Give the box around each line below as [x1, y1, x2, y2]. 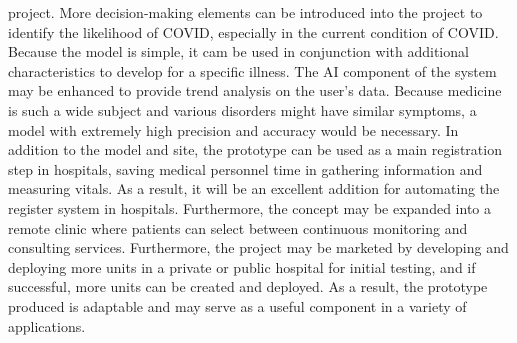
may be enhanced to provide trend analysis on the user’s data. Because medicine [8, 80, 502, 101]
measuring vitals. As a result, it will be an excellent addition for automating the [8, 178, 500, 199]
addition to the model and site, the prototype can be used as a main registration [8, 139, 502, 160]
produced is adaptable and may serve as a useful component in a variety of [8, 295, 467, 316]
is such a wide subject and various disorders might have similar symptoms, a [8, 99, 477, 120]
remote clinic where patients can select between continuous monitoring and [8, 217, 468, 238]
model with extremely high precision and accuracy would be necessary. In [8, 119, 459, 140]
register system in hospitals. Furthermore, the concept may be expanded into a [8, 197, 491, 218]
